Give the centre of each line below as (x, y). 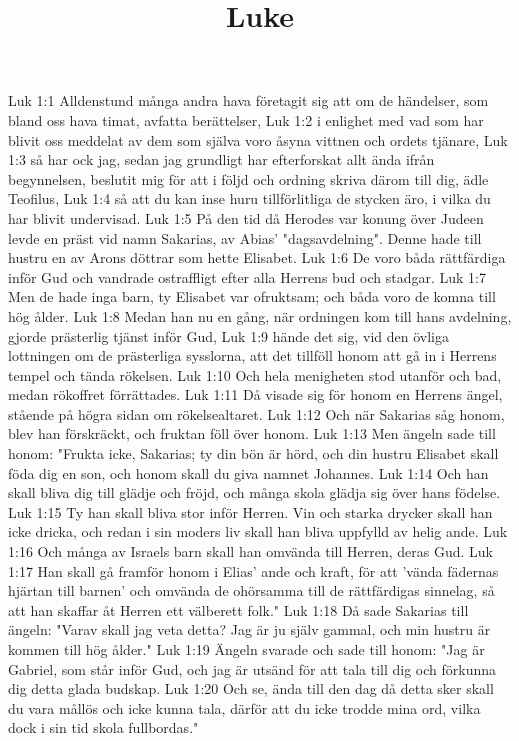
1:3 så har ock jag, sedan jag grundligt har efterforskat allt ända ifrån (221, 159)
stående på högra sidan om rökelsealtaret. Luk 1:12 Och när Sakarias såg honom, (256, 413)
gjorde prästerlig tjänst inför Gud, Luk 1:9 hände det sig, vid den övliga (228, 335)
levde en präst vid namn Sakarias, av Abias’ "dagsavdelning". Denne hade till (245, 237)
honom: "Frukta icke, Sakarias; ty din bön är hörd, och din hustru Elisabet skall (253, 453)
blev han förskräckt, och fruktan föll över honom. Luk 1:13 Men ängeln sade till (252, 433)
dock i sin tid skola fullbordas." (103, 727)
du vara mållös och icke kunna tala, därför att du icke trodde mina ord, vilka (244, 707)
